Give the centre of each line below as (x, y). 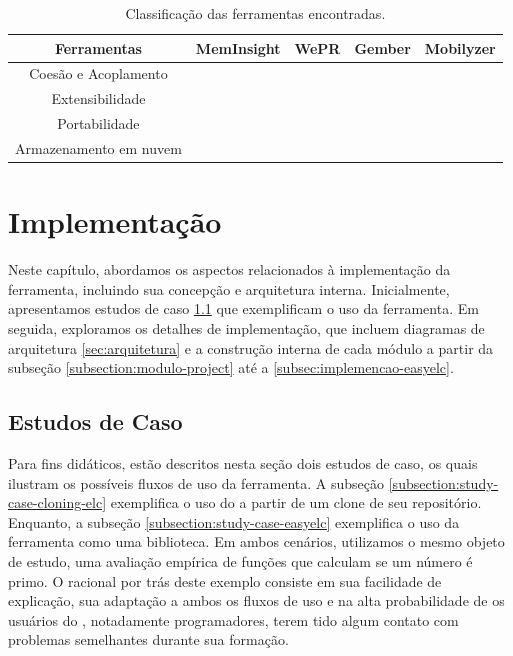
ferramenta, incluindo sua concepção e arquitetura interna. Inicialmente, (229, 288)
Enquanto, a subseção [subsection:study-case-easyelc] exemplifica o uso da (234, 521)
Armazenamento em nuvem (98, 147)
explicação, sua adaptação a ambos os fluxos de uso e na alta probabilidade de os (256, 600)
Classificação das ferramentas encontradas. (255, 13)
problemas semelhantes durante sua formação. (148, 639)
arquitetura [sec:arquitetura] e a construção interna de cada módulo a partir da (251, 347)
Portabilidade (98, 123)
